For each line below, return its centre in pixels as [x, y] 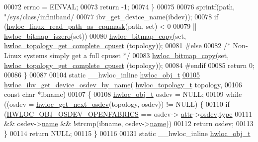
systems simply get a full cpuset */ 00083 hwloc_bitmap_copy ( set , [126, 55]
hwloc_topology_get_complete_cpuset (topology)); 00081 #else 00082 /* [117, 45]
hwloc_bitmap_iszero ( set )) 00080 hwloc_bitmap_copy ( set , [95, 35]
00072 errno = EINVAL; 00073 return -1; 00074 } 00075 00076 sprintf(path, [120, 6]
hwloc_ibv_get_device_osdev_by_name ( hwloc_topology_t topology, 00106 [123, 84]
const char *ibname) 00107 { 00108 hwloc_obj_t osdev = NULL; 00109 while [123, 94]
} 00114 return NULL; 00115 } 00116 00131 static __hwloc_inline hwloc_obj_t [127, 133]
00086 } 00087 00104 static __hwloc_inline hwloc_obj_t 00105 [102, 75]
